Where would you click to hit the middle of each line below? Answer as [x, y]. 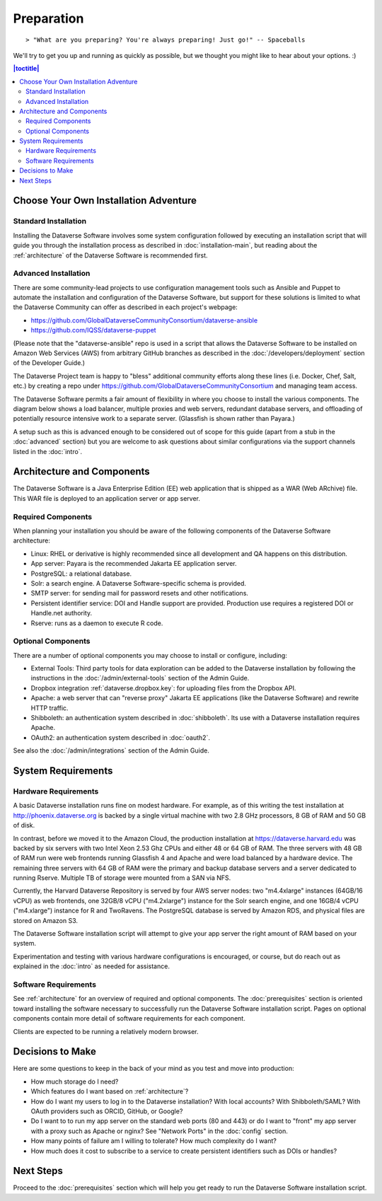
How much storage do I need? [75, 1081]
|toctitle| [26, 69]
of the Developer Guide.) [49, 363]
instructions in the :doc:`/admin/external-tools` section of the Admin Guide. [140, 678]
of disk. [24, 825]
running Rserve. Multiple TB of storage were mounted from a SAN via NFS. [122, 878]
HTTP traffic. [50, 708]
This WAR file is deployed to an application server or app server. [107, 498]
